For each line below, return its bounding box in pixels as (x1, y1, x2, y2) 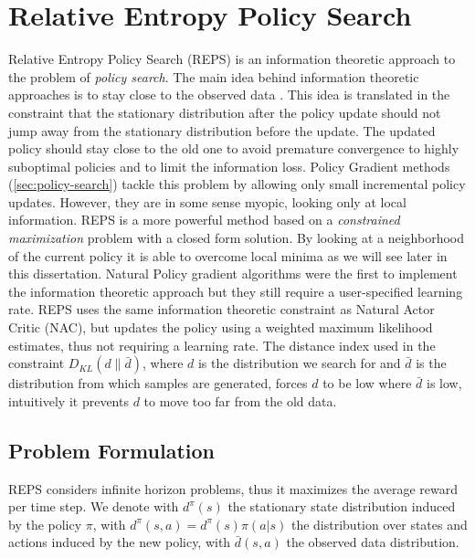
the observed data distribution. (286, 532, 459, 552)
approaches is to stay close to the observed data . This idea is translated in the (8, 85, 450, 104)
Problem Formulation (8, 436, 215, 464)
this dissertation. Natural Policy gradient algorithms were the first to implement (8, 264, 458, 283)
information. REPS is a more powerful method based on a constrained (8, 210, 400, 229)
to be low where (322, 374, 412, 393)
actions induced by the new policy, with (8, 532, 231, 552)
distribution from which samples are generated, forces (8, 374, 308, 393)
